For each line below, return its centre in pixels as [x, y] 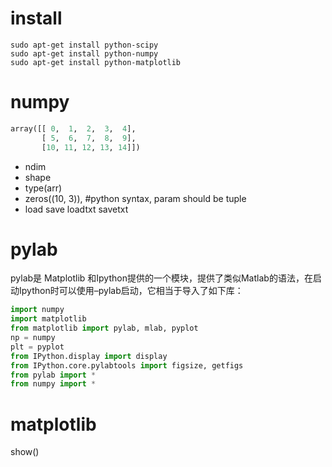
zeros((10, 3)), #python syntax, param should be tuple [135, 198]
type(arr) [43, 188]
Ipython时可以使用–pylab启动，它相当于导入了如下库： [131, 291]
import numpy [37, 310]
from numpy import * [53, 384]
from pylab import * [53, 375]
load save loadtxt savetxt [76, 209]
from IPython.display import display [89, 356]
